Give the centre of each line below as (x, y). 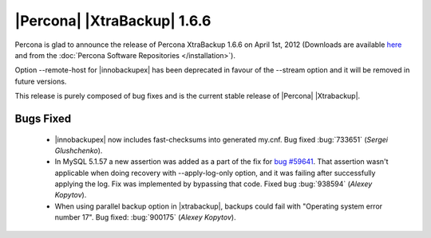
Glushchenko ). (79, 150)
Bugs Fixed (43, 118)
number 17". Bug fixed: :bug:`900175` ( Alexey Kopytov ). (145, 217)
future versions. (41, 81)
